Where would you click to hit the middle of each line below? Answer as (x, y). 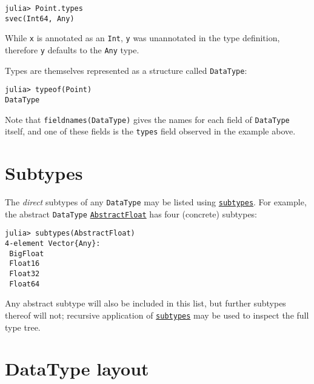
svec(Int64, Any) (40, 18)
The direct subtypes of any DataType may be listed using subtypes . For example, (156, 202)
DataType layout (77, 369)
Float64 (25, 284)
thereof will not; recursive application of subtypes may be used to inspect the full (157, 315)
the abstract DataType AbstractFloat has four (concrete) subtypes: (131, 214)
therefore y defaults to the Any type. (72, 49)
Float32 (25, 273)
